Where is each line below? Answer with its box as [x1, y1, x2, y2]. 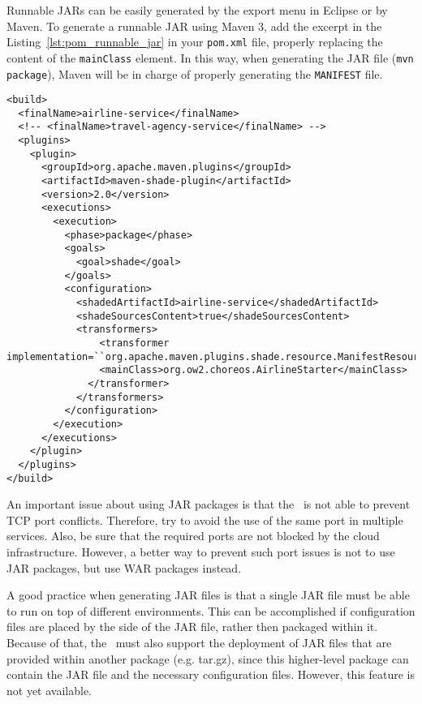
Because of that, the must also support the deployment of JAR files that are [6, 633, 392, 650]
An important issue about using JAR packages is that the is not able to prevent [6, 496, 411, 513]
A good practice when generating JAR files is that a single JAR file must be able [6, 586, 410, 603]
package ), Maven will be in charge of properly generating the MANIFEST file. [6, 65, 383, 82]
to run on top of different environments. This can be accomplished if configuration [6, 602, 416, 619]
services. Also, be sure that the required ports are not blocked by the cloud [6, 527, 380, 544]
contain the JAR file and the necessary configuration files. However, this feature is [6, 666, 415, 683]
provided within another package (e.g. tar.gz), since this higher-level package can [6, 650, 409, 667]
